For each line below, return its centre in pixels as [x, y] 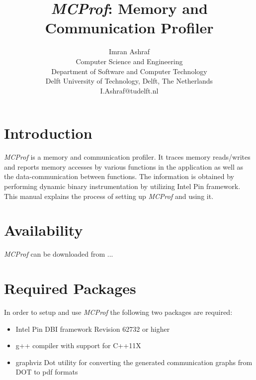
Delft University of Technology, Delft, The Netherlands [129, 81]
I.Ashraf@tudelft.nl [129, 90]
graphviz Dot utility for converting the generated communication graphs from [134, 362]
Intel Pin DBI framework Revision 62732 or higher [93, 329]
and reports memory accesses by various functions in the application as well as [124, 166]
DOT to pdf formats [47, 372]
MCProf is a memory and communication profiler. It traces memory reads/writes [127, 157]
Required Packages [70, 288]
